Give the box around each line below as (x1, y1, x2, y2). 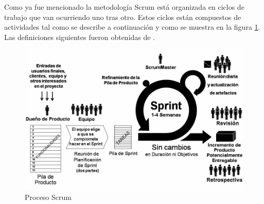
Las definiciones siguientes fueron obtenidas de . (4, 31, 155, 42)
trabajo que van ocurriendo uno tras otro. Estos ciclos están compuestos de (4, 11, 241, 22)
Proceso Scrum (25, 191, 72, 202)
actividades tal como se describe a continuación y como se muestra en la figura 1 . (4, 22, 260, 32)
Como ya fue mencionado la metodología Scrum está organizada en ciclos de (4, 2, 244, 12)
